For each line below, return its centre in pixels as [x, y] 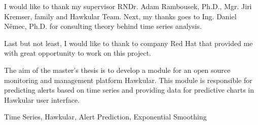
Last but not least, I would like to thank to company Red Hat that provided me [128, 43]
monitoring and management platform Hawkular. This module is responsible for [128, 80]
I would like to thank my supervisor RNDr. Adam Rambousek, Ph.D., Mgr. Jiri [128, 6]
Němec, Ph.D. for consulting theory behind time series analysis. [103, 26]
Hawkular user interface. [42, 99]
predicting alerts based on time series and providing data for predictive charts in [129, 90]
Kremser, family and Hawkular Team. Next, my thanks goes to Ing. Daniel [120, 16]
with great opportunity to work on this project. [78, 53]
